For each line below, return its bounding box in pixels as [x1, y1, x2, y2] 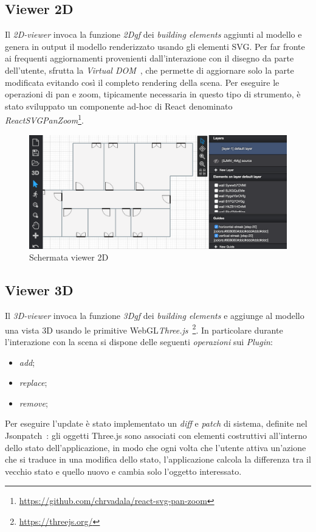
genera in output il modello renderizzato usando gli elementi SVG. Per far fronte [5, 40, 305, 52]
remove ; [19, 396, 48, 409]
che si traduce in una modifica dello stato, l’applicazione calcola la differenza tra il [5, 453, 311, 466]
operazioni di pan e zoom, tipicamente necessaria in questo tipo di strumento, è [5, 88, 301, 100]
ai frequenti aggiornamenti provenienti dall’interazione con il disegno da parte [5, 52, 294, 65]
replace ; [19, 376, 47, 389]
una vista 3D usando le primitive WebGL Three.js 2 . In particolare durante [5, 321, 283, 336]
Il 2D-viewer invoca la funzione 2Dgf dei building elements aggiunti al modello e [5, 28, 302, 41]
